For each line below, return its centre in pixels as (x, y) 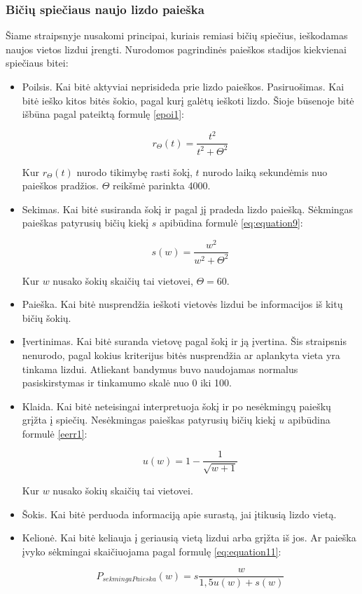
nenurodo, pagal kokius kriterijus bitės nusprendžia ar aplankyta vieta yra (181, 355)
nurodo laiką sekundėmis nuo (265, 171)
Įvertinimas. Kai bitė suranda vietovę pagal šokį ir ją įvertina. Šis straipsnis (184, 341)
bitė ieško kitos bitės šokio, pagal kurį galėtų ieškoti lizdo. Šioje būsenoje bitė (188, 100)
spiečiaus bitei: (37, 63)
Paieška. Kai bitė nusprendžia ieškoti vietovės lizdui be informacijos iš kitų (182, 304)
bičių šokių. (47, 317)
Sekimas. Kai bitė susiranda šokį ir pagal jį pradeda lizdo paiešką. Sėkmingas (188, 209)
